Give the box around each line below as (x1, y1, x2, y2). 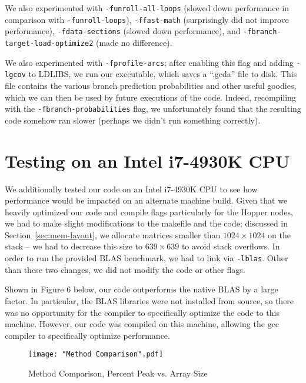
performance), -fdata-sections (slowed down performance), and (5, 25, 241, 37)
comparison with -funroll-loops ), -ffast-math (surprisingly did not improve (5, 13, 289, 25)
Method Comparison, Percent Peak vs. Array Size (28, 367, 208, 379)
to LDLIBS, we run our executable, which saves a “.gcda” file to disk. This (28, 68, 297, 80)
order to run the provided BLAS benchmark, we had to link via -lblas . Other (5, 252, 288, 264)
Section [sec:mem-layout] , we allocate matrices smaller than (5, 228, 221, 241)
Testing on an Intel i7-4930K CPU (5, 148, 290, 172)
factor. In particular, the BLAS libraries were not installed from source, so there (5, 294, 294, 307)
